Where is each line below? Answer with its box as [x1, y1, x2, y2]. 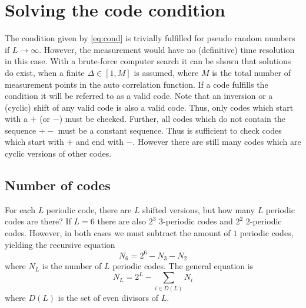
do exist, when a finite [5, 66, 85, 78]
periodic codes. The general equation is [112, 260, 254, 272]
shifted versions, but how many [142, 203, 255, 216]
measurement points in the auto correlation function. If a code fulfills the [5, 78, 268, 90]
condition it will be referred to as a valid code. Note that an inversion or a [5, 90, 273, 102]
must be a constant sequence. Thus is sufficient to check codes [58, 124, 282, 136]
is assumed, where [134, 66, 199, 78]
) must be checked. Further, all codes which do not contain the [59, 112, 285, 125]
